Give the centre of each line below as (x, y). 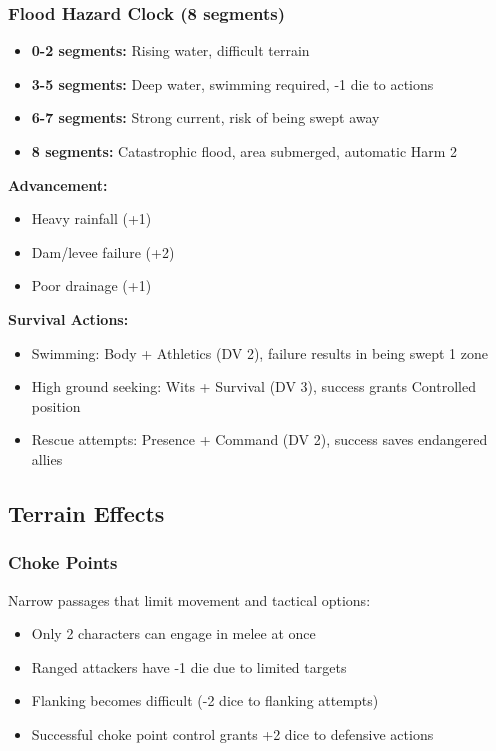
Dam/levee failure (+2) (103, 251)
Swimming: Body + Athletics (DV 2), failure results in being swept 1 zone (259, 352)
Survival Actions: (68, 318)
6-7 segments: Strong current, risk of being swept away (205, 117)
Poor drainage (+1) (91, 285)
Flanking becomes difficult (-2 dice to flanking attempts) (205, 700)
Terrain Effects (86, 512)
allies (47, 458)
